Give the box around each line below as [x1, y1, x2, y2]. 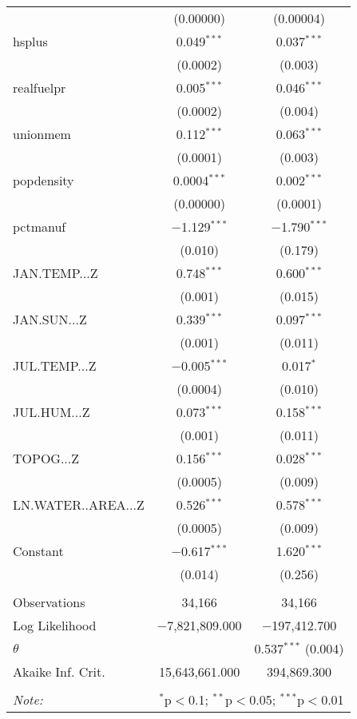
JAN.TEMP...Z [13, 264, 98, 282]
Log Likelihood [13, 616, 97, 634]
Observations [13, 593, 85, 611]
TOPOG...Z [13, 449, 80, 467]
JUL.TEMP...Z [13, 356, 97, 375]
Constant [13, 542, 64, 560]
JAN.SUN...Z [13, 310, 87, 328]
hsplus [13, 32, 48, 50]
